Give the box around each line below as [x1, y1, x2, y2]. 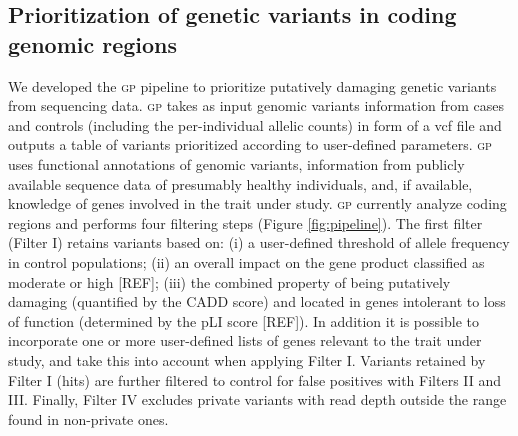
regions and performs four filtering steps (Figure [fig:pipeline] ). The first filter [8, 212, 483, 233]
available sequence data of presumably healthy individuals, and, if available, [8, 173, 473, 194]
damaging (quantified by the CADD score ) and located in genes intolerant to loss [8, 291, 506, 312]
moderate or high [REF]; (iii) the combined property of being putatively [8, 271, 451, 292]
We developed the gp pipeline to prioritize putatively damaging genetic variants [8, 75, 497, 96]
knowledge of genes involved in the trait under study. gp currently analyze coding [8, 193, 507, 214]
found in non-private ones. [8, 408, 169, 429]
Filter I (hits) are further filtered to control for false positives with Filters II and [8, 369, 502, 390]
